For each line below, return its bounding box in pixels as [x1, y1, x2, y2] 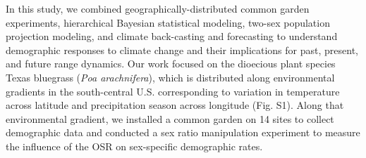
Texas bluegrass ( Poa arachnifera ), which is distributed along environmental [6, 70, 335, 84]
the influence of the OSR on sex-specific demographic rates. [6, 138, 263, 153]
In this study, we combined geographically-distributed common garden [6, 1, 310, 15]
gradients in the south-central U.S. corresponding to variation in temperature [6, 84, 340, 98]
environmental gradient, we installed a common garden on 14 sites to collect [6, 111, 334, 126]
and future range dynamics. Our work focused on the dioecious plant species [6, 56, 336, 71]
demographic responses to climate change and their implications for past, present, [6, 42, 358, 57]
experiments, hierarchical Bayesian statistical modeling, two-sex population [6, 15, 330, 29]
